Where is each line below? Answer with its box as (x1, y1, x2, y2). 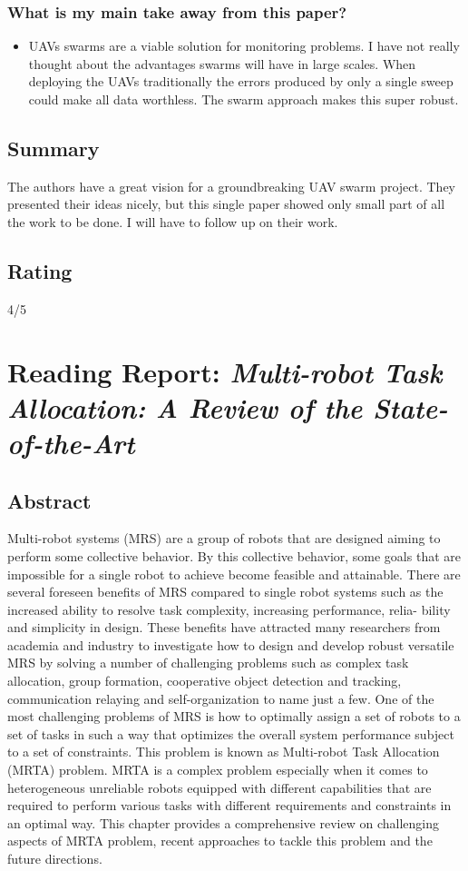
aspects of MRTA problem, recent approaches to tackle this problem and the (7, 831, 433, 850)
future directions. (7, 849, 102, 868)
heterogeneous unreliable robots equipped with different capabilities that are (7, 777, 432, 797)
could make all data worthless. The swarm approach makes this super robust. (28, 90, 459, 108)
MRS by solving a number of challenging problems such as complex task (7, 653, 409, 672)
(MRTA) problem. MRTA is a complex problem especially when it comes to (7, 760, 428, 779)
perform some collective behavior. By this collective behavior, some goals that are (7, 546, 461, 565)
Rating (7, 256, 73, 284)
